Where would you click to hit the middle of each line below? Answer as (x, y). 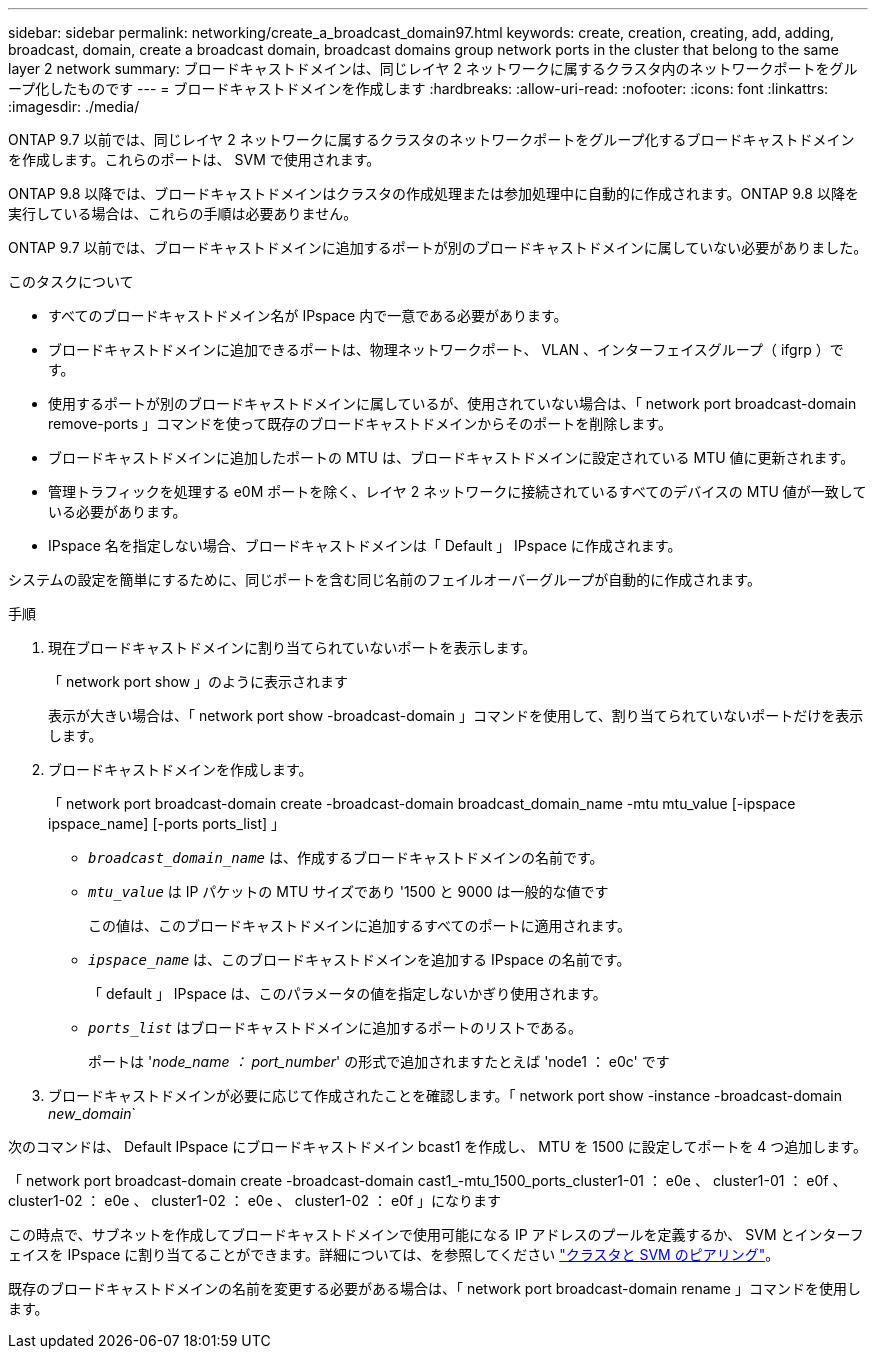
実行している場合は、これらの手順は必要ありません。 (183, 213)
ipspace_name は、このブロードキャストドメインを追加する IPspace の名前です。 (359, 959)
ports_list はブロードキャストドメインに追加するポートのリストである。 (335, 1027)
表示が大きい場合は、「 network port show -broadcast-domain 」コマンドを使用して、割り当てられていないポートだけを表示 (456, 715)
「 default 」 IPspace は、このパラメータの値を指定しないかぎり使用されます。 (347, 993)
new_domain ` (92, 1113)
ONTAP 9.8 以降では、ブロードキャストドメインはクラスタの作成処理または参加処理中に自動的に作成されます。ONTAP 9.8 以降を (433, 193)
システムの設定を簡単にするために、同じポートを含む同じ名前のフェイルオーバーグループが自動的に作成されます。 (384, 579)
